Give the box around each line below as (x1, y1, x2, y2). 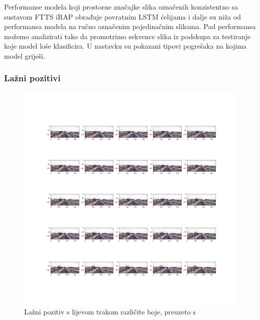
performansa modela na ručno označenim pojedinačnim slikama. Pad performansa (4, 21, 256, 32)
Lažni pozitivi (4, 72, 61, 84)
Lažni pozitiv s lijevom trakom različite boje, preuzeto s (24, 306, 196, 317)
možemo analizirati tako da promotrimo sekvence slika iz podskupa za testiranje (4, 31, 251, 41)
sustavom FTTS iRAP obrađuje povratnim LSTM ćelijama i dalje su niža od (4, 11, 241, 22)
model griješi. (4, 50, 45, 61)
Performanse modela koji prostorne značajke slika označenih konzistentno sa (4, 2, 238, 12)
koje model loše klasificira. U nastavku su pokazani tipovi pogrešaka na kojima (4, 41, 247, 51)
